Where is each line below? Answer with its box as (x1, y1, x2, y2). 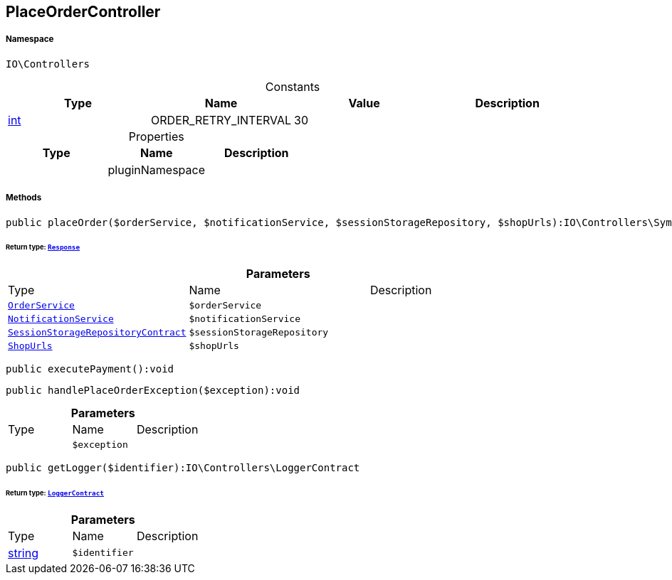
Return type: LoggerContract (6, 489, 105, 498)
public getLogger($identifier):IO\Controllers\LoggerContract (6, 462, 360, 474)
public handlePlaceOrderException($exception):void (6, 385, 300, 397)
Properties (128, 129, 184, 144)
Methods (6, 193, 42, 203)
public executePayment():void (6, 363, 174, 375)
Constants (265, 79, 320, 94)
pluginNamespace (107, 162, 206, 177)
